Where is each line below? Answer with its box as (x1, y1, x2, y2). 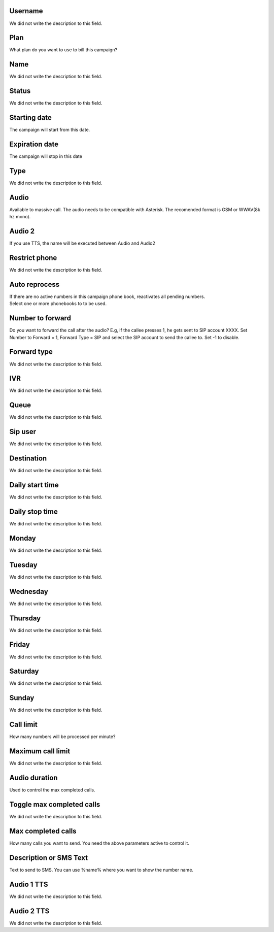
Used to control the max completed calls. (9, 787, 96, 793)
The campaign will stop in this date (9, 153, 82, 159)
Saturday (9, 667, 39, 676)
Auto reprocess (9, 280, 60, 289)
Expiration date (9, 140, 59, 148)
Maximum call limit (9, 747, 71, 756)
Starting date (9, 113, 52, 122)
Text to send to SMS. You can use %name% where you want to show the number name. (9, 867, 194, 873)
